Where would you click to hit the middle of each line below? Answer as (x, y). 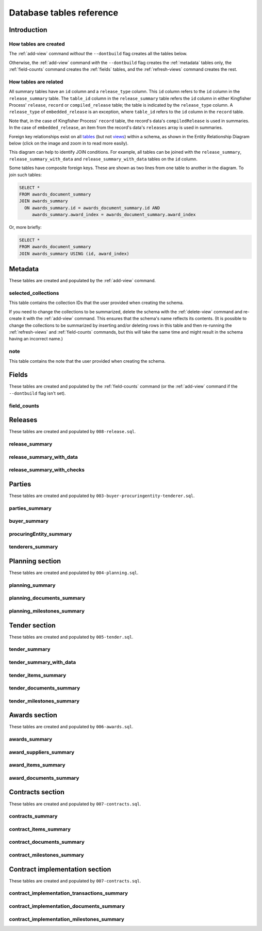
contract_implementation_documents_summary (67, 906)
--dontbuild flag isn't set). (37, 393)
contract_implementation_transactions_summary (68, 893)
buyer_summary (29, 521)
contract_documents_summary (47, 842)
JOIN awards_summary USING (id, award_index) (74, 254)
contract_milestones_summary (47, 855)
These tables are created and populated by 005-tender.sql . (71, 637)
